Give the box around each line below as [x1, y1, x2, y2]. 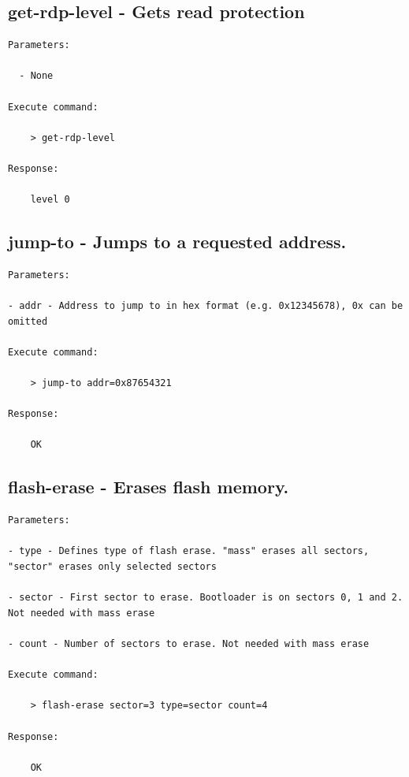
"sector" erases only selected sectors [8, 561, 217, 573]
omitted [8, 315, 48, 327]
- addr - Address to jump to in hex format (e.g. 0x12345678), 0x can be [8, 300, 403, 312]
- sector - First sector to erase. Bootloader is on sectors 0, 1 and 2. [8, 592, 403, 604]
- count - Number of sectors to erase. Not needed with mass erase [8, 638, 370, 650]
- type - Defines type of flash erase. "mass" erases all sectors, [8, 545, 370, 557]
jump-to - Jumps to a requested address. [8, 229, 347, 254]
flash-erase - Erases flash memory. [8, 474, 289, 499]
